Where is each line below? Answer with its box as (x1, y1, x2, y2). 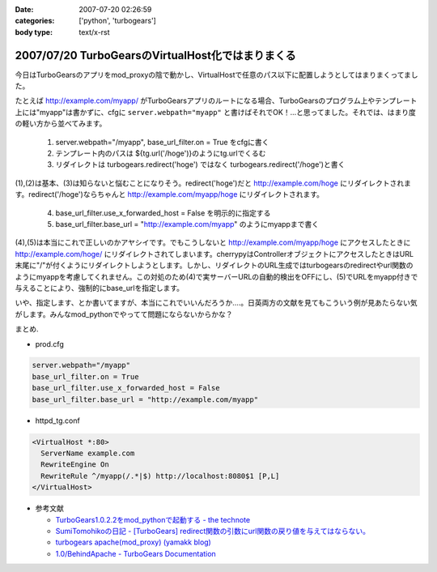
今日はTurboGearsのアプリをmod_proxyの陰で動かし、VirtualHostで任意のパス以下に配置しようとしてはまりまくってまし (15, 70, 418, 79)
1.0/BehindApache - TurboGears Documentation (55, 549, 216, 558)
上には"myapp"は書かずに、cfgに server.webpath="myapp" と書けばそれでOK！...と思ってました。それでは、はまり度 (15, 107, 416, 117)
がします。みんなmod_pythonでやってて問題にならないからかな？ (15, 309, 233, 319)
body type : (15, 27, 53, 36)
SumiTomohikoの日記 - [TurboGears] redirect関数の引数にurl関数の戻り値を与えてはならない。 (55, 526, 370, 536)
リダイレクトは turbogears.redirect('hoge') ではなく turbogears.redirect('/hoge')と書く (55, 160, 346, 169)
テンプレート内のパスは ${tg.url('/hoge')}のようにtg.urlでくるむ (55, 148, 266, 158)
